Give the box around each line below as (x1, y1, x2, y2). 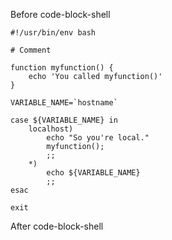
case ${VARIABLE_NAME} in (10, 115, 118, 125)
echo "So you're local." (46, 133, 150, 143)
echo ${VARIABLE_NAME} (46, 168, 141, 178)
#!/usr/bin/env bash (10, 28, 97, 38)
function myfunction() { (10, 63, 114, 73)
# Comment (10, 45, 52, 55)
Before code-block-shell (10, 9, 111, 20)
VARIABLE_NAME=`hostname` (10, 98, 118, 108)
